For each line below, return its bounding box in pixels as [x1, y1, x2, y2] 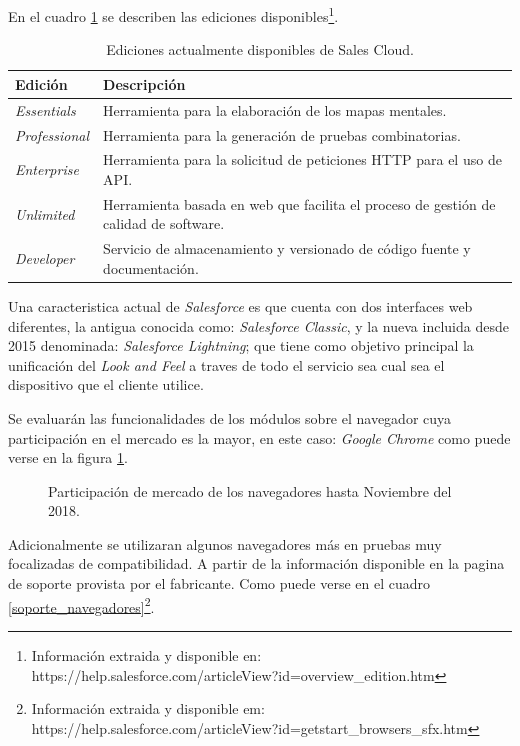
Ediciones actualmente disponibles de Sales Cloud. [106, 39, 414, 60]
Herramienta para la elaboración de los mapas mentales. [103, 99, 447, 120]
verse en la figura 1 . [8, 447, 128, 468]
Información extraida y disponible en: [31, 644, 262, 665]
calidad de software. [103, 213, 225, 234]
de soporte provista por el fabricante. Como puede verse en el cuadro [8, 573, 431, 594]
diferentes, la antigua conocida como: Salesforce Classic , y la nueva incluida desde [8, 315, 509, 336]
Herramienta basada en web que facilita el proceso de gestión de [103, 193, 496, 214]
